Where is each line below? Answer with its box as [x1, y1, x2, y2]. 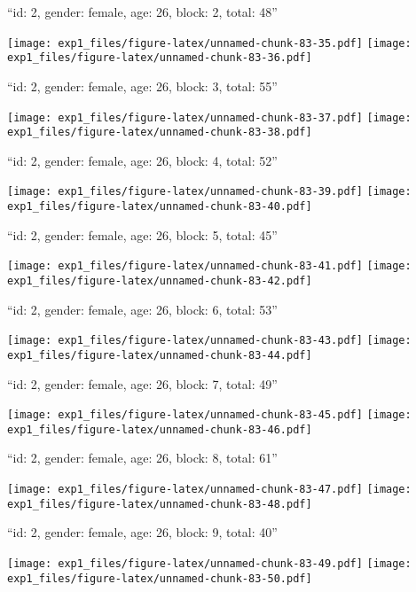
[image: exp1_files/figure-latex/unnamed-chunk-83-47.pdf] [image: [7, 483, 412, 496]
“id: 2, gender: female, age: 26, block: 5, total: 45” [7, 225, 278, 244]
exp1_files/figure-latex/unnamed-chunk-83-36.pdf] [7, 51, 312, 65]
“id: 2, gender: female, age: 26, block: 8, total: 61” [7, 448, 278, 467]
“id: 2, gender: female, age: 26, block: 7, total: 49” [7, 374, 278, 393]
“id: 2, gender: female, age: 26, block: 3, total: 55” [7, 76, 278, 95]
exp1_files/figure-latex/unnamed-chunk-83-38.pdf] [7, 126, 312, 139]
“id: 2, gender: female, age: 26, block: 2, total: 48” [7, 3, 278, 20]
